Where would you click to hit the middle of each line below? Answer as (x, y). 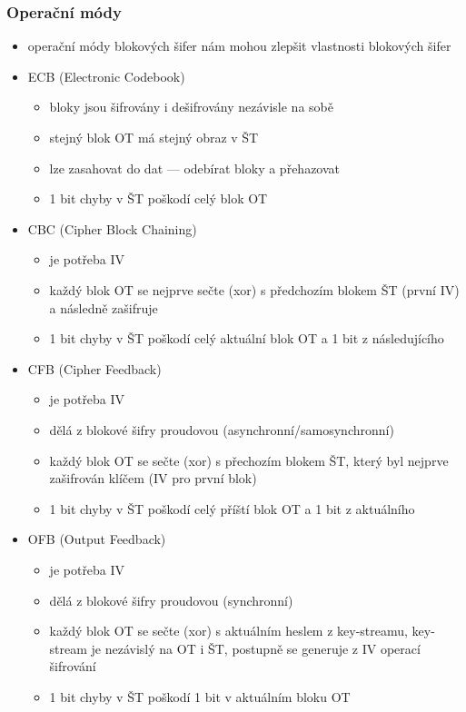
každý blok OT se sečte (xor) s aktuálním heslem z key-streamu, (228, 631)
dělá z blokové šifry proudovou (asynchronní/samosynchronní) (222, 429)
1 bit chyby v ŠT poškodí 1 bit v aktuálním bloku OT (200, 696)
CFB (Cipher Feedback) (94, 368)
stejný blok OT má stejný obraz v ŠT (154, 137)
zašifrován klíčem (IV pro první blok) (153, 478)
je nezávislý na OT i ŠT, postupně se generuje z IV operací (256, 648)
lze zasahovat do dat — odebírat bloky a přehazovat (195, 168)
